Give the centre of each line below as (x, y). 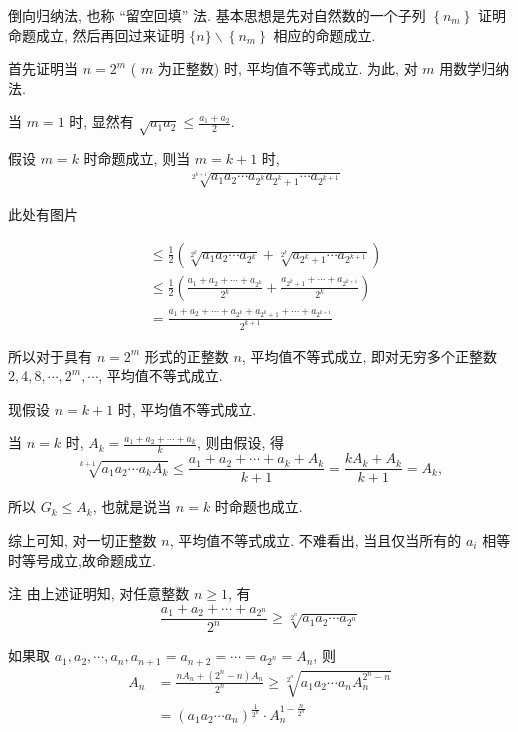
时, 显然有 (101, 121)
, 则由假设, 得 (240, 442)
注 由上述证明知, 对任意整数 (99, 593)
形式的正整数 (186, 355)
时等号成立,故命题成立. (82, 559)
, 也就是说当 (132, 506)
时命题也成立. (258, 506)
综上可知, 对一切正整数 (82, 539)
